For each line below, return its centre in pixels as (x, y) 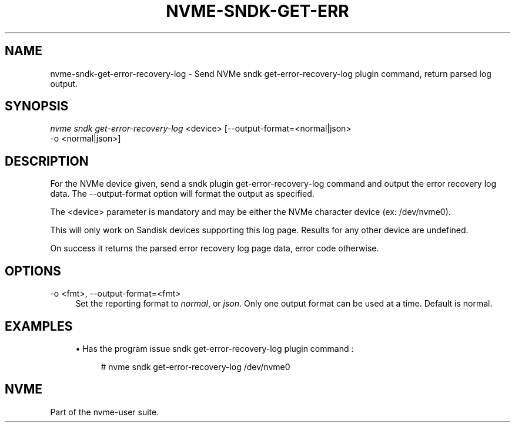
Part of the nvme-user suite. (105, 412)
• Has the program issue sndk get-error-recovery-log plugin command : (215, 348)
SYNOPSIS (37, 106)
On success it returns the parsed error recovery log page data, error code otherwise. (215, 248)
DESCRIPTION (47, 161)
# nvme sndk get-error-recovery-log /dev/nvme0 (195, 367)
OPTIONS (33, 271)
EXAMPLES (39, 326)
